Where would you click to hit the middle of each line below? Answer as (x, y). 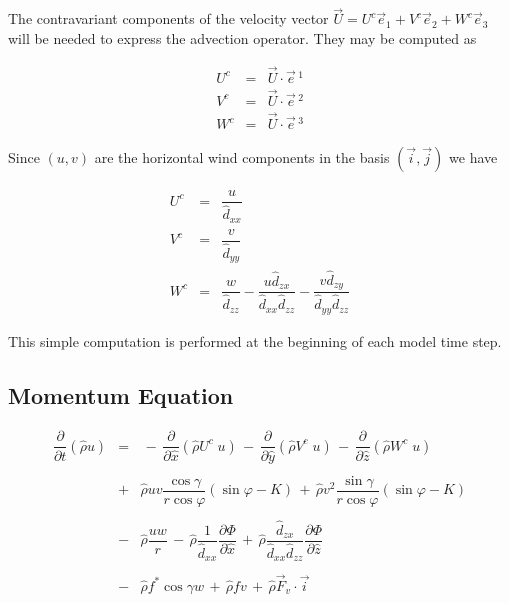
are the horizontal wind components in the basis (242, 157)
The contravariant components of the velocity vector (168, 18)
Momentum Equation (121, 394)
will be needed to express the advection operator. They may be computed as (242, 37)
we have (473, 157)
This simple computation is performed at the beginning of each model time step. (255, 340)
